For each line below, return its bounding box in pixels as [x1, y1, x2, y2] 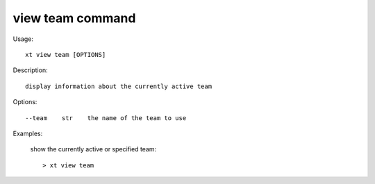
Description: [12, 66, 48, 74]
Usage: [12, 35, 34, 43]
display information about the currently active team [25, 82, 212, 90]
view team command [12, 10, 136, 26]
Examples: [12, 129, 43, 137]
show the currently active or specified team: [30, 145, 157, 153]
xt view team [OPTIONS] [25, 51, 106, 58]
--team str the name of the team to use [25, 114, 187, 122]
